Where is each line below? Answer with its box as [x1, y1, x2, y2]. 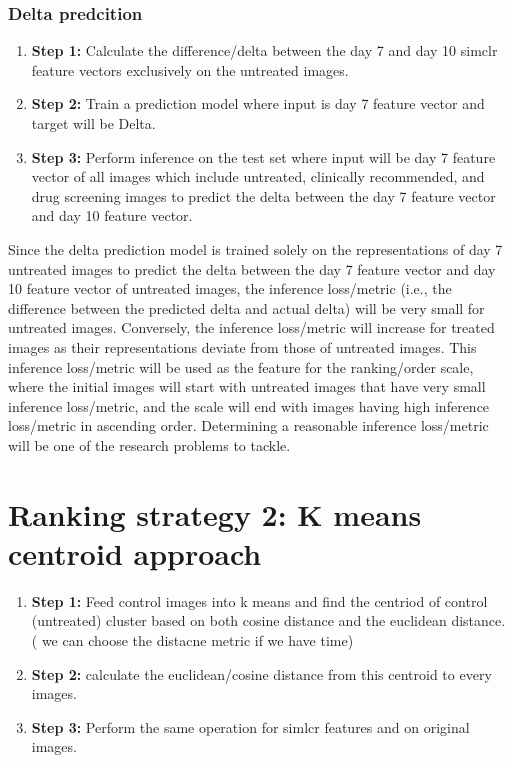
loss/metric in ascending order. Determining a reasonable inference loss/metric [8, 415, 489, 436]
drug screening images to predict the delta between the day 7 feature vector [31, 185, 496, 206]
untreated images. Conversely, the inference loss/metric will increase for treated [8, 317, 495, 338]
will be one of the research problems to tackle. [8, 434, 291, 455]
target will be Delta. [31, 113, 156, 133]
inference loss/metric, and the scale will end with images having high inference [8, 395, 490, 416]
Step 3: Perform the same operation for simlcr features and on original [31, 716, 470, 737]
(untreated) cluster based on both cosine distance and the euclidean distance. [31, 610, 506, 631]
